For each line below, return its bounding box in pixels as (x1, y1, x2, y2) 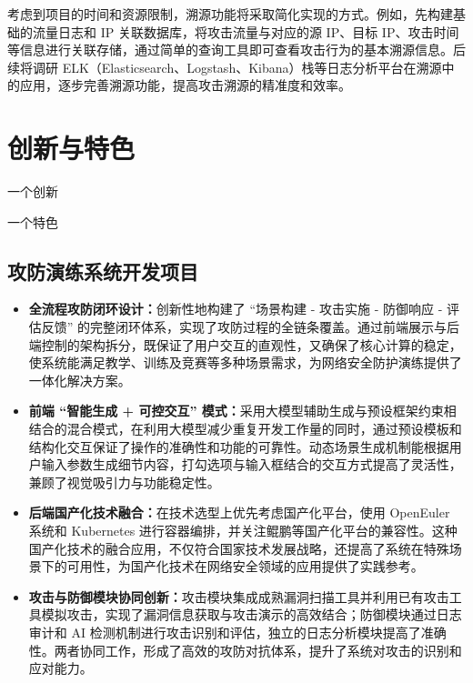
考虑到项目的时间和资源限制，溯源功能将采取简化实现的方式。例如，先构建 (7, 5, 453, 23)
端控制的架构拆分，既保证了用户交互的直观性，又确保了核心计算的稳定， (28, 335, 462, 354)
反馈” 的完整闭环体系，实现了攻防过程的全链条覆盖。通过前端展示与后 (41, 317, 460, 336)
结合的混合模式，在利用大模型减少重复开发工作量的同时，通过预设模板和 (28, 419, 462, 438)
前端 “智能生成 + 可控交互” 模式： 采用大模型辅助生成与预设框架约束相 (28, 401, 457, 420)
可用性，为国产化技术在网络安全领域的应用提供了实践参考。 (66, 557, 424, 576)
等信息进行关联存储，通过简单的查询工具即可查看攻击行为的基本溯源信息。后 (7, 40, 466, 59)
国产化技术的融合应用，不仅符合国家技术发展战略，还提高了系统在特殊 (28, 538, 449, 557)
